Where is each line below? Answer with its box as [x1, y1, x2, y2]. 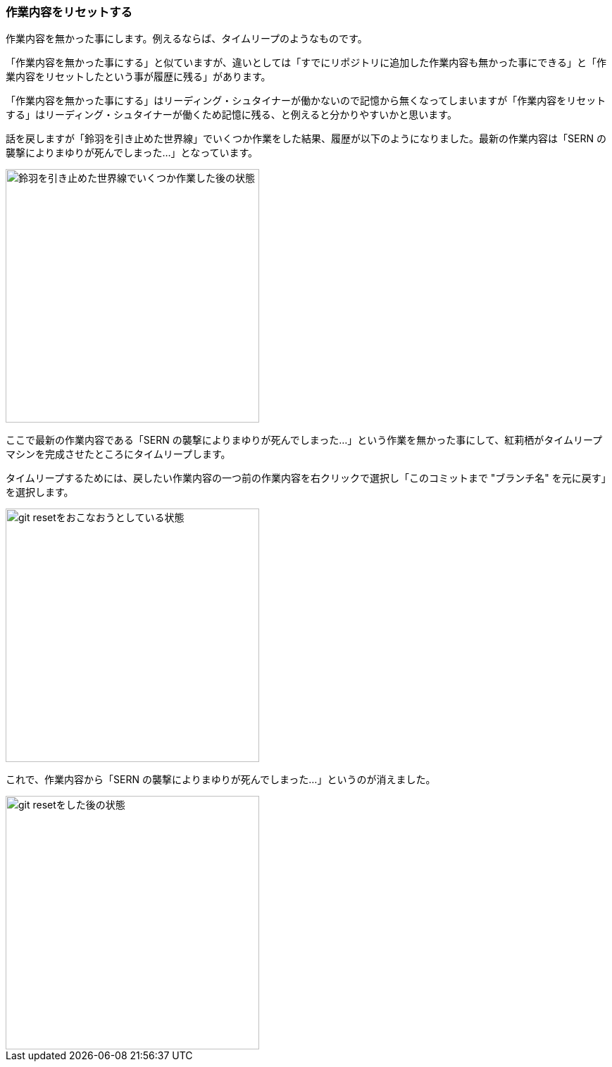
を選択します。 [6, 486, 74, 499]
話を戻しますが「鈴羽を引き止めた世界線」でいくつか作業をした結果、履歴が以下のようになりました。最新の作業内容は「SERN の [6, 132, 606, 145]
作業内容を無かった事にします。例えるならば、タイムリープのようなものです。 [6, 32, 368, 45]
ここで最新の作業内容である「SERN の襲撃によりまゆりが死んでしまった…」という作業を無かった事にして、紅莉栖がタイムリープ [6, 434, 603, 447]
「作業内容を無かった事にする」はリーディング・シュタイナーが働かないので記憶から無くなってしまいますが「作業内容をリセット [6, 94, 606, 107]
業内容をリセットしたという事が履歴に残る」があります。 [6, 70, 271, 83]
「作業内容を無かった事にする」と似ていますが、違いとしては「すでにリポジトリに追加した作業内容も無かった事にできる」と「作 [6, 56, 607, 69]
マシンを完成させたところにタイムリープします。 [6, 448, 231, 461]
